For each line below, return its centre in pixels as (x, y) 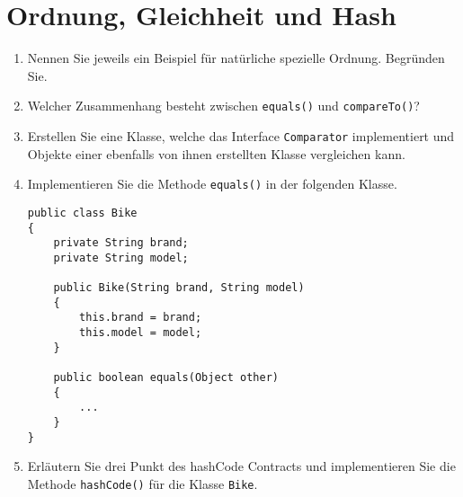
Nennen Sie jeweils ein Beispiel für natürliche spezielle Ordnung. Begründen (236, 58)
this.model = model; (141, 333)
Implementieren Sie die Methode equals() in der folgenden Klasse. (212, 184)
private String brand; (121, 243)
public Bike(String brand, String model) (179, 288)
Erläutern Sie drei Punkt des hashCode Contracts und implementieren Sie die (241, 466)
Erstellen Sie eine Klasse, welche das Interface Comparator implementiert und (241, 135)
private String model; (121, 257)
